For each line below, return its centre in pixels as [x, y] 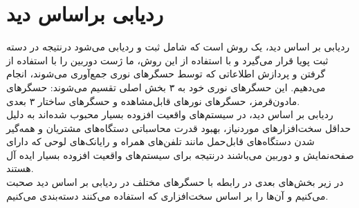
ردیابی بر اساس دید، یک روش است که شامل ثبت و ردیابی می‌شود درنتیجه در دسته [178, 47]
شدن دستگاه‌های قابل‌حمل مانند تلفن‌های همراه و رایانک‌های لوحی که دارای [160, 141]
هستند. [20, 168]
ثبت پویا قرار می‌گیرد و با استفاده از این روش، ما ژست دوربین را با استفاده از [167, 60]
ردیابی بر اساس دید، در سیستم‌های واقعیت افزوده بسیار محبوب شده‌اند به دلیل [170, 114]
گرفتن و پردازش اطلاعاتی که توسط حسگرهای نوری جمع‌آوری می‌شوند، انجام [166, 74]
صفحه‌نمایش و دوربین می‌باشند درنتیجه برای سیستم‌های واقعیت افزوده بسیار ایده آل [180, 154]
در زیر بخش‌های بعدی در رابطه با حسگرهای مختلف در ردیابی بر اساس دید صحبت [175, 182]
